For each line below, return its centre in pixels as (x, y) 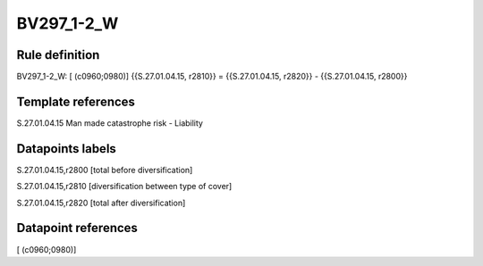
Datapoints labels (66, 149)
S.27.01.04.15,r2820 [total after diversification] (101, 203)
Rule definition (58, 55)
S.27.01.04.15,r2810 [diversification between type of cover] (124, 187)
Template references (76, 101)
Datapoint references (77, 228)
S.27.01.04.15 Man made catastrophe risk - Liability (110, 123)
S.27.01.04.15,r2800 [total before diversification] (105, 170)
